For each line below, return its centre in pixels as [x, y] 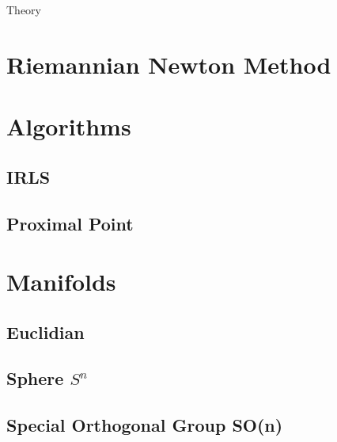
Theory [24, 10]
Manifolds [61, 282]
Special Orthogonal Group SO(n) [145, 425]
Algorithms [69, 126]
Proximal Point [70, 223]
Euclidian [45, 331]
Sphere [35, 378]
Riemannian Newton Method [169, 64]
